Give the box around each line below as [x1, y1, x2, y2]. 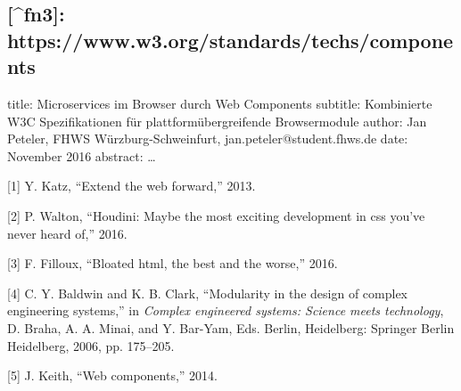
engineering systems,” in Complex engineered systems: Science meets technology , [7, 301, 444, 320]
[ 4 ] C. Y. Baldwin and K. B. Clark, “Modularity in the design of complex [7, 283, 407, 302]
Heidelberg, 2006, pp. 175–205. [7, 336, 175, 354]
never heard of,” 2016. [7, 224, 128, 242]
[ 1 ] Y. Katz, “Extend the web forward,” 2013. [7, 176, 256, 195]
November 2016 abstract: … [7, 146, 156, 165]
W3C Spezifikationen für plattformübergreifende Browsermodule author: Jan [7, 111, 427, 130]
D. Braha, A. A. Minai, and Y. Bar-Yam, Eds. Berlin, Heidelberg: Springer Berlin [7, 318, 455, 337]
